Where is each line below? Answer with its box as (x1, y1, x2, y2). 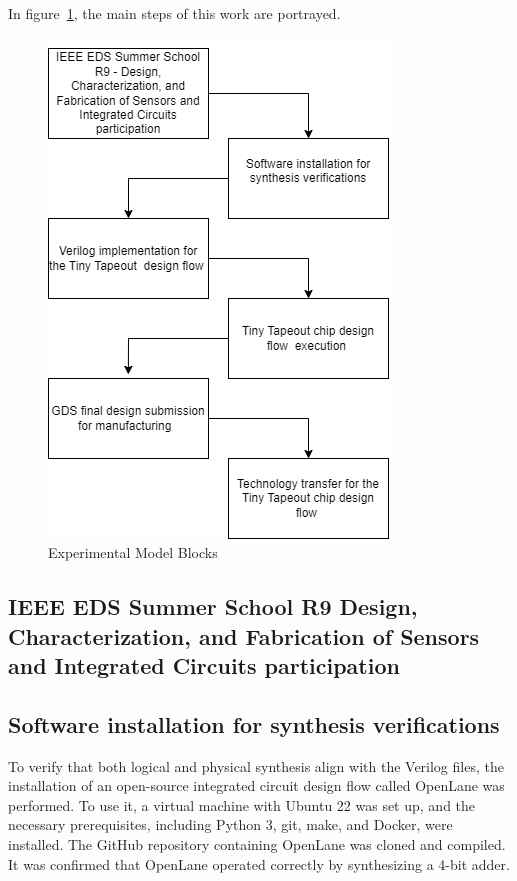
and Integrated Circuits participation (8, 649, 400, 680)
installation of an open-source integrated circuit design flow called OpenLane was (8, 775, 505, 796)
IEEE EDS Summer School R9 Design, (8, 591, 418, 622)
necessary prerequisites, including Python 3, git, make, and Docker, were (8, 814, 453, 835)
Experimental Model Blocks (48, 542, 218, 563)
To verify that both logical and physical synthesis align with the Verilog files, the (8, 755, 504, 776)
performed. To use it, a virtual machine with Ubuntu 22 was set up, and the (8, 794, 476, 815)
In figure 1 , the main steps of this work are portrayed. (8, 3, 341, 23)
